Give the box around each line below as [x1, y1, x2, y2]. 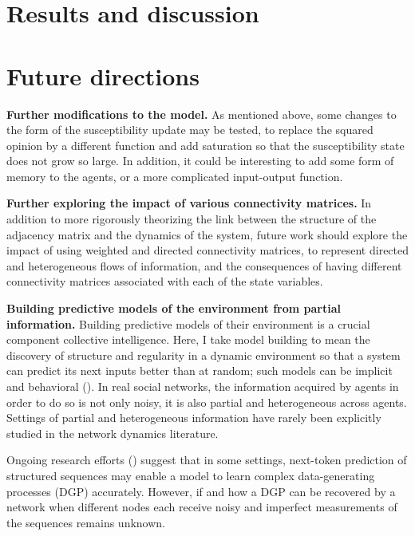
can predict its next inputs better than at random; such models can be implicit [6, 362, 393, 379]
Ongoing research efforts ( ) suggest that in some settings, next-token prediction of [6, 451, 407, 468]
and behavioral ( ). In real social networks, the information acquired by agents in [6, 378, 399, 394]
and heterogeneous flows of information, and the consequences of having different [6, 257, 402, 274]
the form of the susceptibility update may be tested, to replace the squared [6, 121, 373, 138]
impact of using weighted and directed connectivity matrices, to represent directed [6, 242, 409, 258]
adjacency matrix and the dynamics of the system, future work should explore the [6, 226, 408, 242]
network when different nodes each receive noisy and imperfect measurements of [6, 499, 397, 515]
